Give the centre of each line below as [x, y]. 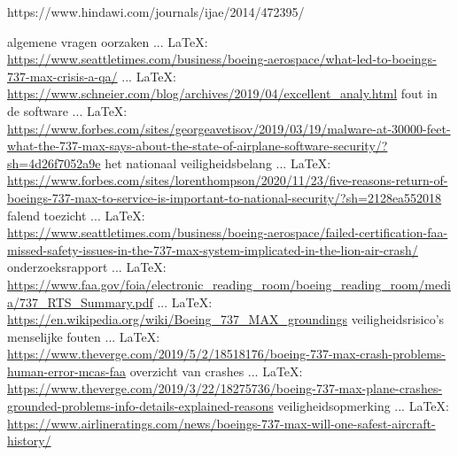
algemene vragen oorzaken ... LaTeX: [108, 41]
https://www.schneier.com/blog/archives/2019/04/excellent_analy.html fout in [222, 93]
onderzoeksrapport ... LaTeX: [87, 267]
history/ [29, 441]
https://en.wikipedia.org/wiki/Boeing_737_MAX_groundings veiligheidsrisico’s [226, 319]
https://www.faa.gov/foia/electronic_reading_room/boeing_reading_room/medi [229, 284]
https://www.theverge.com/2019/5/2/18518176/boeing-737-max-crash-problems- [226, 354]
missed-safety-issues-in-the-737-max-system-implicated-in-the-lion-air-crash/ [213, 249]
